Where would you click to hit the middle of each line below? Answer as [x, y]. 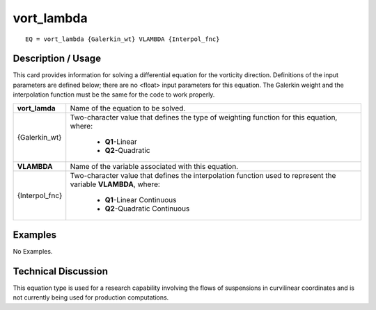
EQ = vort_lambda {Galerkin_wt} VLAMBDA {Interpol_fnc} [123, 39]
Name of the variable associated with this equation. [154, 166]
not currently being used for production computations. [91, 297]
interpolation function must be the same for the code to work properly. [114, 95]
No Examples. [33, 252]
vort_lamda [36, 108]
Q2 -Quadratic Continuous [147, 209]
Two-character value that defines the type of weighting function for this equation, [204, 117]
